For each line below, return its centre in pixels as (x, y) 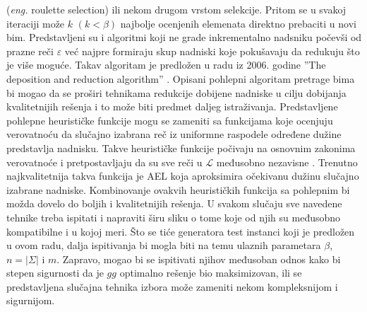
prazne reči (30, 51)
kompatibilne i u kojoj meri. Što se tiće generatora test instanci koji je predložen (181, 231)
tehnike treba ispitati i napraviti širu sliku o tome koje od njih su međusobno (174, 217)
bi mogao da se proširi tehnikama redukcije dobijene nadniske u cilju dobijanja (176, 92)
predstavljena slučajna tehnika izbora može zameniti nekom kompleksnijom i (172, 286)
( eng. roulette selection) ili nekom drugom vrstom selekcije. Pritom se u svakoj (176, 9)
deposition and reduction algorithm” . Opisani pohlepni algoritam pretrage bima (181, 78)
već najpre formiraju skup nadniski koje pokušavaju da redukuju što (212, 51)
